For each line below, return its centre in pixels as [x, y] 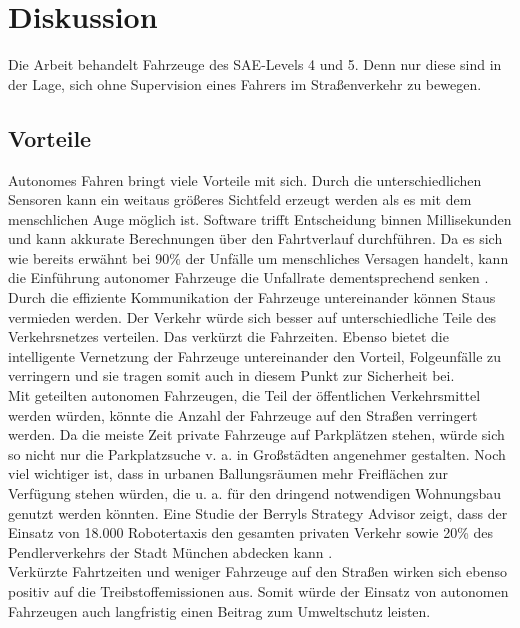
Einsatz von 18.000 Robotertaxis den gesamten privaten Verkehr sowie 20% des [251, 532]
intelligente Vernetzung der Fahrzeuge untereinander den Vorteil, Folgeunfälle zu [255, 355]
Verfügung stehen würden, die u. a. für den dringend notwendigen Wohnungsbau [255, 493]
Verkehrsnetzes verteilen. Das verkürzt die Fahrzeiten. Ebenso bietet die [228, 336]
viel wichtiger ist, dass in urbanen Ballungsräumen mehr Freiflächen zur [228, 473]
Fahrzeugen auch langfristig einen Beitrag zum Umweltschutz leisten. [219, 610]
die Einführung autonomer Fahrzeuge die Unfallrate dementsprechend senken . [248, 277]
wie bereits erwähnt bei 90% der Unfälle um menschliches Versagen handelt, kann [258, 257]
